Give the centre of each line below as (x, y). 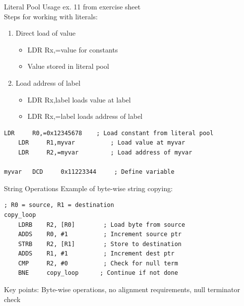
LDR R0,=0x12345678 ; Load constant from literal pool (109, 133)
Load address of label (48, 82)
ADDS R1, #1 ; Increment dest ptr (96, 254)
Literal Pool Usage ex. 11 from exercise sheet (72, 6)
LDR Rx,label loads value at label (79, 99)
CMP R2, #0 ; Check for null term (98, 263)
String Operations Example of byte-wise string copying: (89, 188)
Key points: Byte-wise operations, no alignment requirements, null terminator (122, 289)
